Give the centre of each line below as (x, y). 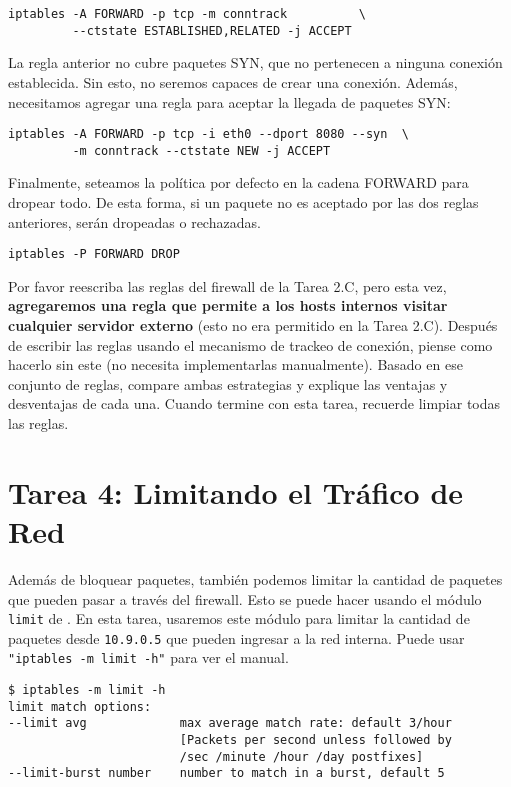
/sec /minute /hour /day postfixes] (301, 756)
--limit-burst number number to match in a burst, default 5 (226, 773)
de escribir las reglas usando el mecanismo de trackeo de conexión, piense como (250, 344)
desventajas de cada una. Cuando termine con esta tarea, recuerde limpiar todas (254, 403)
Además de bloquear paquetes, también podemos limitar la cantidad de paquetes (255, 578)
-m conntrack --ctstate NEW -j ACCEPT (201, 150)
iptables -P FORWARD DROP (94, 254)
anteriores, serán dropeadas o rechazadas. (134, 221)
